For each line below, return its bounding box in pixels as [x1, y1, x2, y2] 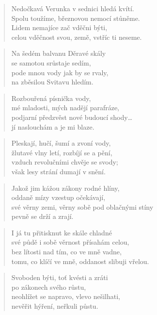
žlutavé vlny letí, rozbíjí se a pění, [11, 147, 112, 157]
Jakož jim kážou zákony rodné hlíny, [11, 182, 120, 193]
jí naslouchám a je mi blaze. [11, 121, 94, 132]
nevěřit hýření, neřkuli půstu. [11, 301, 98, 311]
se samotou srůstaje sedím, [11, 57, 91, 67]
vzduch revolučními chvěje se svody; [11, 157, 118, 167]
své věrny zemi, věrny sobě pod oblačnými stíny [11, 201, 154, 212]
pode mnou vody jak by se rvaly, [11, 67, 109, 77]
